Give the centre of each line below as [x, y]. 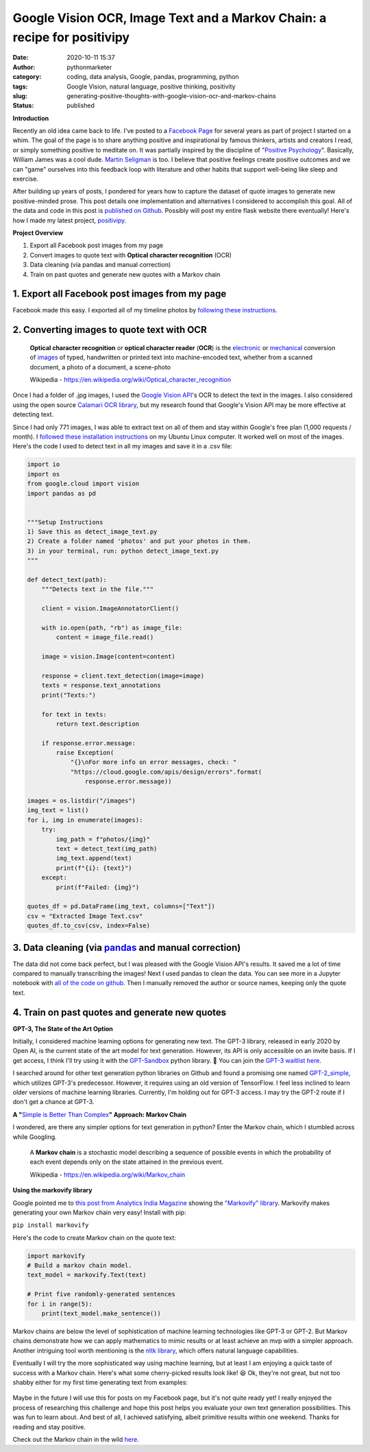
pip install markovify [51, 1225]
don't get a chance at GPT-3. [53, 1102]
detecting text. [33, 415]
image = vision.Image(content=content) [109, 657]
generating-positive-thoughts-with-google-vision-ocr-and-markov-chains [172, 95]
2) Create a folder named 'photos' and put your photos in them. [139, 541]
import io [44, 464]
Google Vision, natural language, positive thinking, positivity [151, 87]
